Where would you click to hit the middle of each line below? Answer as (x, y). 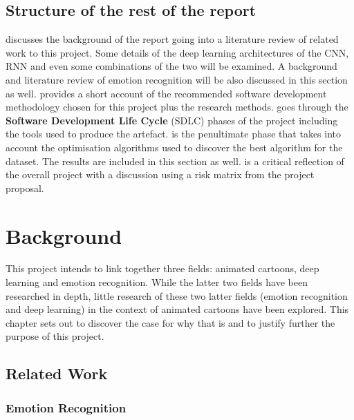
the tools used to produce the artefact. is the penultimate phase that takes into (174, 134)
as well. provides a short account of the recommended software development (166, 93)
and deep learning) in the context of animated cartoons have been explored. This (177, 309)
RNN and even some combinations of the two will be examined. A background (171, 66)
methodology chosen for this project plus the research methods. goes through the (177, 107)
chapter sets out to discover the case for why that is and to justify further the (170, 322)
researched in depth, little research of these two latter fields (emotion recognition (177, 295)
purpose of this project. (55, 336)
